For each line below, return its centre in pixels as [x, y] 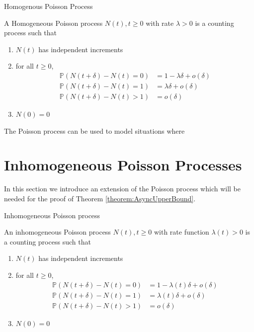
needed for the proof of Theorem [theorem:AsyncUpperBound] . [100, 198]
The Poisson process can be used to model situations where [94, 130]
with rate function [181, 232]
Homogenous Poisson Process [48, 6]
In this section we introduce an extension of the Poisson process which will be [122, 189]
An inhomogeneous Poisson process [57, 232]
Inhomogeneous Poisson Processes [123, 165]
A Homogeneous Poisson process [53, 23]
